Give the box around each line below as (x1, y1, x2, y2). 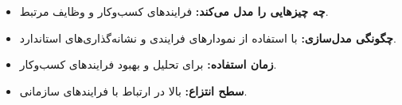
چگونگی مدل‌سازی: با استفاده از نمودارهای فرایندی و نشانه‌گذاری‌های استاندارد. (19, 29, 396, 46)
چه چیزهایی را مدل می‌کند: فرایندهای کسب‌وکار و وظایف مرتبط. (19, 3, 329, 20)
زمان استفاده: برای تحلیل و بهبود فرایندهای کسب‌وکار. (19, 56, 277, 73)
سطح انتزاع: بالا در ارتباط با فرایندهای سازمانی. (19, 82, 248, 99)
